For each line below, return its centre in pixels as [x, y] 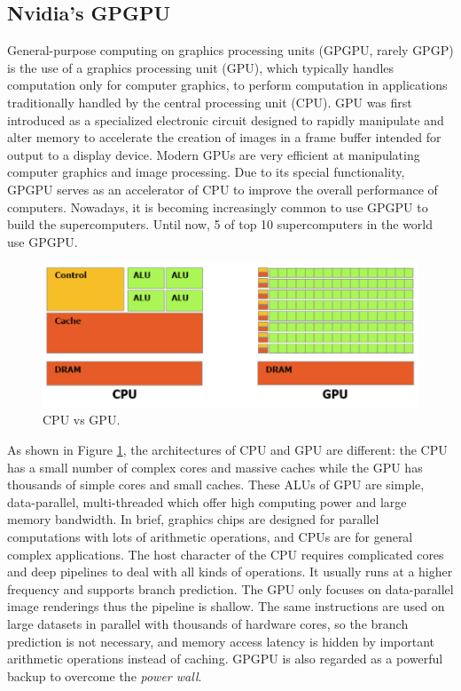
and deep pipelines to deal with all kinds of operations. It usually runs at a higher [230, 572]
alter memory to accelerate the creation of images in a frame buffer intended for [224, 137]
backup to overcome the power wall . [105, 675]
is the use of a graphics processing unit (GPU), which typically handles [201, 67]
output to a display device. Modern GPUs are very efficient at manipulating [214, 154]
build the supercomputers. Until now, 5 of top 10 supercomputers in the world [220, 224]
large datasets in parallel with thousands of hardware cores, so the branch [208, 623]
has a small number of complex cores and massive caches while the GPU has [215, 467]
